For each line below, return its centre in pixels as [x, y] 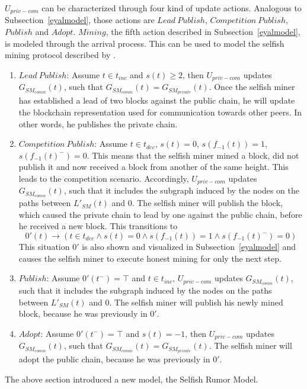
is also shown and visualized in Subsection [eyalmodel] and [189, 247]
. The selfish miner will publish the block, [207, 203]
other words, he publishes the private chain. [98, 123]
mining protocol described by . [60, 55]
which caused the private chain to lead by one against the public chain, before [160, 214]
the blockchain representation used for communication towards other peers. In [160, 112]
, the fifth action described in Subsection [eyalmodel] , [203, 32]
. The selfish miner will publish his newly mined [196, 302]
